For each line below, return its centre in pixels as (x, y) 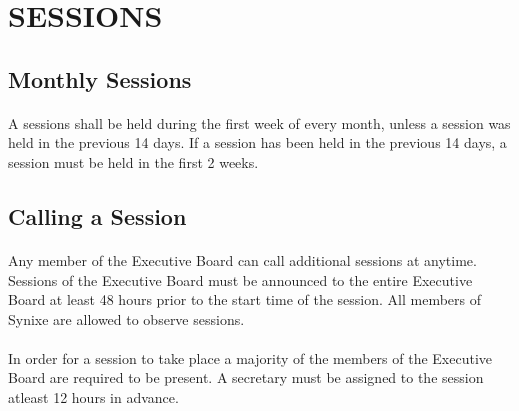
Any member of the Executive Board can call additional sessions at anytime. (242, 259)
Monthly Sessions (100, 78)
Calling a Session (97, 215)
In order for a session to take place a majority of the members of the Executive (250, 357)
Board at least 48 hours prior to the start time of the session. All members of (245, 299)
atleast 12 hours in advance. (93, 397)
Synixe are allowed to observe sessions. (126, 318)
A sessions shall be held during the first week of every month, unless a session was (259, 122)
